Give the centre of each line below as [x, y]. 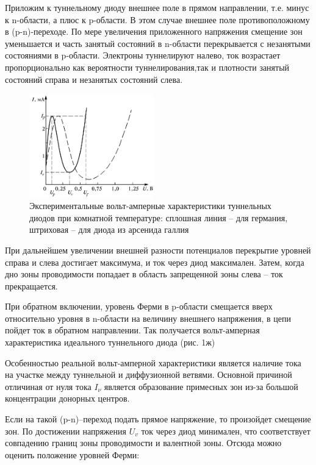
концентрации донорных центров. [67, 398]
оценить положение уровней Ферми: [72, 454]
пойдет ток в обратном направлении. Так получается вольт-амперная [132, 330]
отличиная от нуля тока [48, 386]
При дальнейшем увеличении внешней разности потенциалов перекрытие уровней [158, 250]
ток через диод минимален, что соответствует [226, 431]
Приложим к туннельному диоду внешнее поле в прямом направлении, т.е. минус [157, 7]
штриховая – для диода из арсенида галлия [109, 229]
